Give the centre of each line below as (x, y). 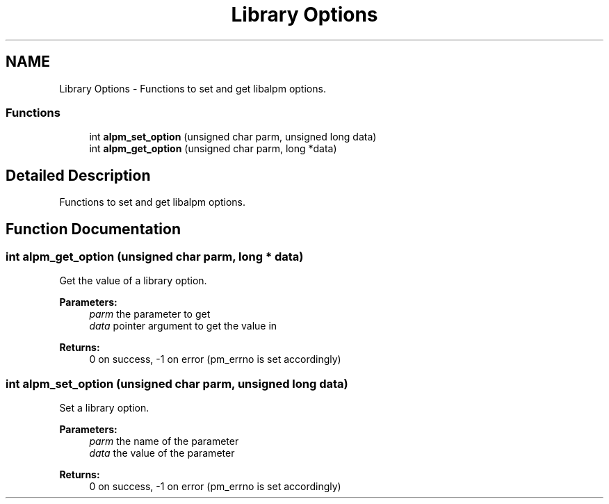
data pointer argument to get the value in (183, 326)
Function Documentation (93, 229)
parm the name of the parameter (164, 441)
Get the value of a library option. (133, 281)
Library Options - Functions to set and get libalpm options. (193, 88)
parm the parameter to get (150, 314)
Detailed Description (78, 175)
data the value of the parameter (162, 453)
